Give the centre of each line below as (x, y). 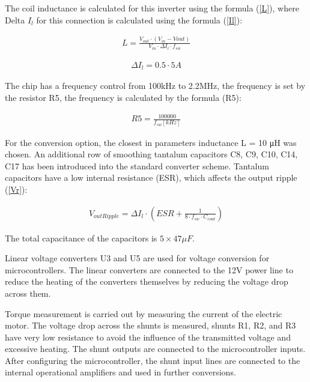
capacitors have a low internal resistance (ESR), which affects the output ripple (151, 177)
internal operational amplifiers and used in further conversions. (120, 372)
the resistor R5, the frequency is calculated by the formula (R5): (123, 98)
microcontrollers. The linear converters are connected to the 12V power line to (149, 269)
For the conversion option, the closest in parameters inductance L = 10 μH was (151, 142)
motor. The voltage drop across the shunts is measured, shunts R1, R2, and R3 (150, 325)
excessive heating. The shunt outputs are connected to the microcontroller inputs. (155, 349)
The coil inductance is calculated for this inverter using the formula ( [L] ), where (152, 8)
